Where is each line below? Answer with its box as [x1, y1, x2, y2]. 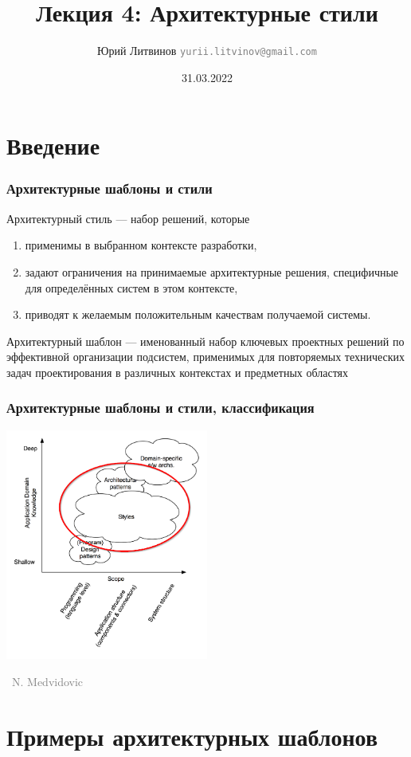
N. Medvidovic [11, 673, 84, 689]
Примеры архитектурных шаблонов [6, 720, 378, 752]
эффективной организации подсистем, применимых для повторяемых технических [6, 348, 405, 365]
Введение [6, 129, 100, 162]
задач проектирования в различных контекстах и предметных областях [6, 363, 349, 380]
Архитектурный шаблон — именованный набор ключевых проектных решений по [6, 332, 405, 349]
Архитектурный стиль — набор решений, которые [6, 210, 250, 226]
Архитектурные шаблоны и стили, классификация [6, 398, 315, 418]
